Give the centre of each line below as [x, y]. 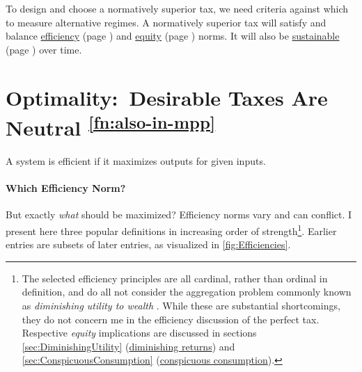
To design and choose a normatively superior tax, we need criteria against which [177, 8]
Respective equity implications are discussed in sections [139, 333]
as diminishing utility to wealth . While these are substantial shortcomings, [181, 306]
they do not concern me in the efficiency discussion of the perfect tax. [171, 319]
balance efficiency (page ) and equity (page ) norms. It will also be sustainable [173, 36]
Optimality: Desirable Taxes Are [167, 97]
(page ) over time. [44, 49]
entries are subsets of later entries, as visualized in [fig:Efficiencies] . [148, 244]
